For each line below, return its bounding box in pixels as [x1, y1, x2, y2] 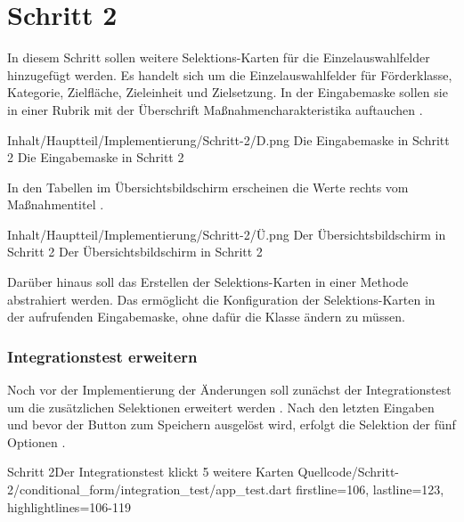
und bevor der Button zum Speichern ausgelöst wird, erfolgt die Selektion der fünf [7, 415, 456, 434]
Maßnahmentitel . [7, 195, 104, 214]
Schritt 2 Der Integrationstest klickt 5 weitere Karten [7, 462, 294, 481]
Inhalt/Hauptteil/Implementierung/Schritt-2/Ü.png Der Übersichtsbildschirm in [7, 224, 446, 243]
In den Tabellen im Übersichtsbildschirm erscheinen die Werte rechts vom [7, 177, 409, 196]
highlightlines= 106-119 [7, 497, 131, 516]
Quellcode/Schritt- [297, 462, 400, 481]
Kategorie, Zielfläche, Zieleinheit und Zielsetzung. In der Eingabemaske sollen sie [7, 83, 448, 102]
